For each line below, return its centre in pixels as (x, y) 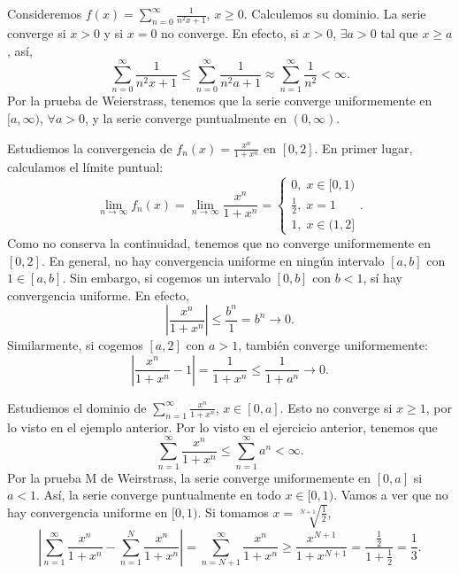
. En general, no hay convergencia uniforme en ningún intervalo (213, 260)
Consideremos (45, 13)
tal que (399, 33)
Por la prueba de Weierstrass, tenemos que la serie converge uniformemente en (220, 101)
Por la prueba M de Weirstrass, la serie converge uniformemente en (189, 477)
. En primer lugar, (363, 147)
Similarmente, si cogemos (75, 345)
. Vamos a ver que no (391, 495)
